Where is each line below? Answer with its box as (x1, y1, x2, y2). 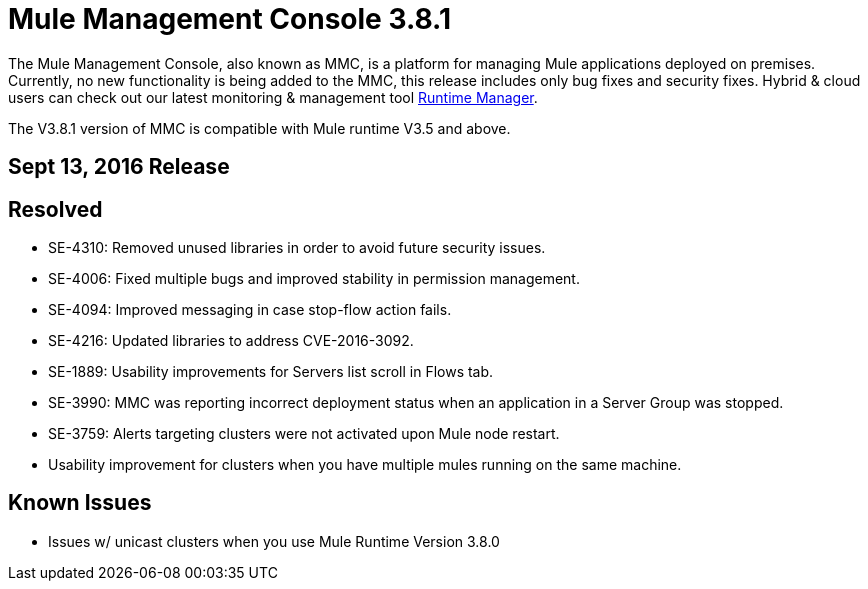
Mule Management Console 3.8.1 (8, 2, 452, 36)
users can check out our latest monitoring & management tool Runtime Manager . (8, 88, 538, 106)
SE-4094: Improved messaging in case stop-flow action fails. (48, 301, 452, 319)
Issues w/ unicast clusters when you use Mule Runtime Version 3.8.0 (48, 532, 500, 550)
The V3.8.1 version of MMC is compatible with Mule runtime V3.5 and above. (8, 119, 511, 137)
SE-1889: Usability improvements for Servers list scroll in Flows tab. (48, 363, 494, 381)
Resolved (8, 196, 103, 222)
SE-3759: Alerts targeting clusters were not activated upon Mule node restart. (48, 425, 560, 443)
